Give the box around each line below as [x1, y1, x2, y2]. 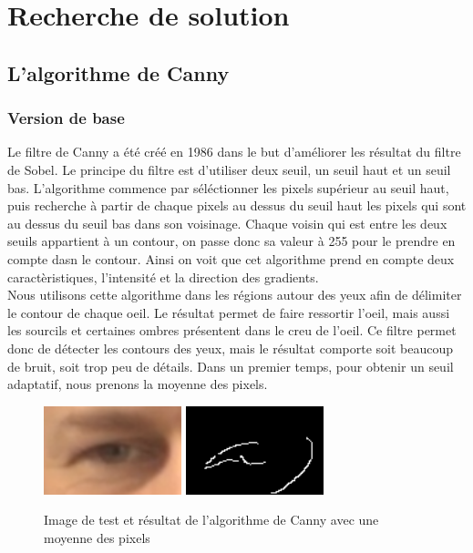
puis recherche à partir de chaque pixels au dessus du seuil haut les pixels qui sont [7, 196, 467, 215]
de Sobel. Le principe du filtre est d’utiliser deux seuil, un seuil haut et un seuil [7, 159, 451, 179]
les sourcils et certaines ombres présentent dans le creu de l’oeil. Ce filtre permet [7, 321, 457, 340]
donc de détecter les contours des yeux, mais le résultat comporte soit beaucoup [7, 338, 454, 357]
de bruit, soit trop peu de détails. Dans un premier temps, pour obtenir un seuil [7, 356, 454, 375]
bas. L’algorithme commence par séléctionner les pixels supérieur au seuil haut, [7, 178, 449, 197]
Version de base [7, 107, 125, 129]
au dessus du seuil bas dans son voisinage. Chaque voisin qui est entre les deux [7, 213, 447, 232]
